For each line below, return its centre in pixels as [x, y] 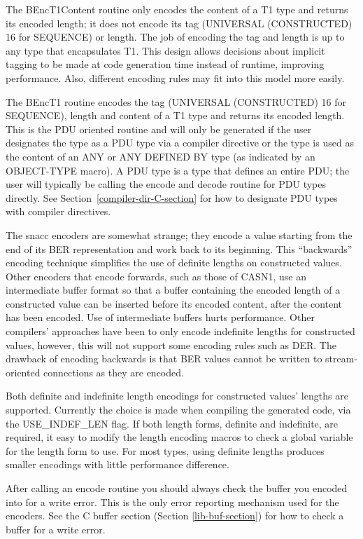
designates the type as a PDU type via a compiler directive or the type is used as [180, 143]
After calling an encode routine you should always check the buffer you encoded [177, 488]
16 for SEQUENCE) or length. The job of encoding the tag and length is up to [175, 37]
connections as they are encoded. [114, 372]
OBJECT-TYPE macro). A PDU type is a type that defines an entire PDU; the [178, 170]
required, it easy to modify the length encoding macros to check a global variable [179, 437]
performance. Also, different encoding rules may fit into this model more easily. [175, 77]
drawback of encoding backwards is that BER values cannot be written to [164, 359]
